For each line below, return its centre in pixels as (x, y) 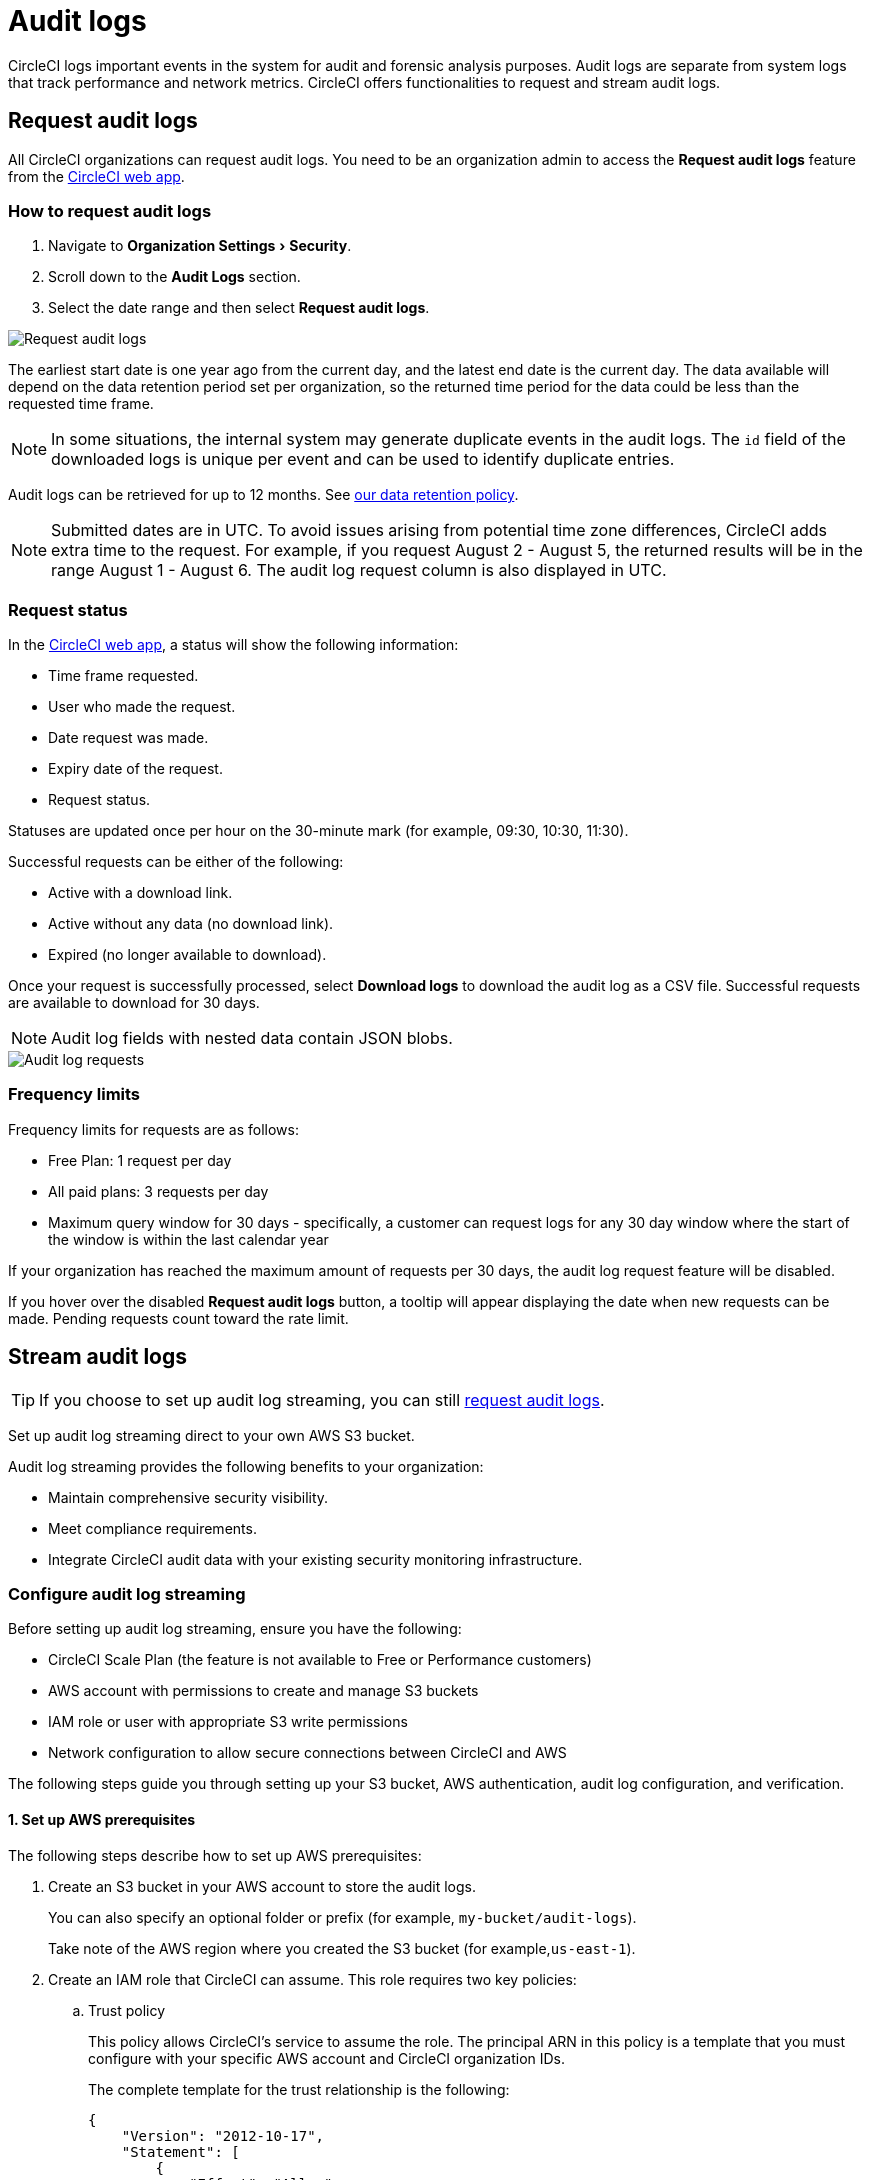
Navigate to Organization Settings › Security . (200, 246)
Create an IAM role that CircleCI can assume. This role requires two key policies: (312, 1979)
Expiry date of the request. (135, 769)
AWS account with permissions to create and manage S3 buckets (263, 1691)
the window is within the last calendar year (188, 1239)
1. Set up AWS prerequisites (102, 1820)
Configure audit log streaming (127, 1594)
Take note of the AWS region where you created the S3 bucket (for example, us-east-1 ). (342, 1948)
